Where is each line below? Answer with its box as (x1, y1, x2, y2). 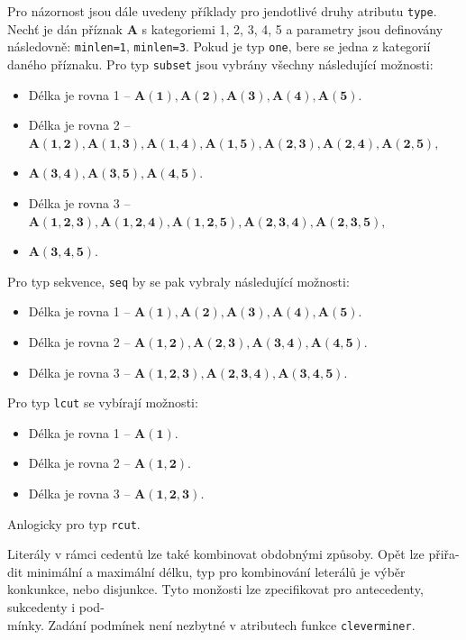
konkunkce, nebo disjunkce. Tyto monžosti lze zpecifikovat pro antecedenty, (7, 580, 424, 599)
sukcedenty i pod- (7, 598, 105, 617)
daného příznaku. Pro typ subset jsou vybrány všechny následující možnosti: (7, 54, 434, 73)
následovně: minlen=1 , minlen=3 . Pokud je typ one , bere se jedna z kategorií (7, 37, 431, 56)
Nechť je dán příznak (7, 19, 123, 38)
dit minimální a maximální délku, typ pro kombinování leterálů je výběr (7, 562, 406, 581)
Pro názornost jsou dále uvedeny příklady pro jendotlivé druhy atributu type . (7, 2, 437, 20)
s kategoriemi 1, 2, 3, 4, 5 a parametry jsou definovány (142, 19, 443, 38)
